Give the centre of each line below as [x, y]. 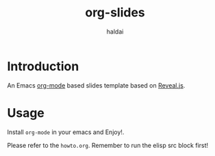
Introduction [43, 66]
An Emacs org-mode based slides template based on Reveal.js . [96, 85]
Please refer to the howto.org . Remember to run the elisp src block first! [108, 145]
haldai [115, 31]
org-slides [115, 13]
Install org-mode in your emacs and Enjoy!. [66, 132]
